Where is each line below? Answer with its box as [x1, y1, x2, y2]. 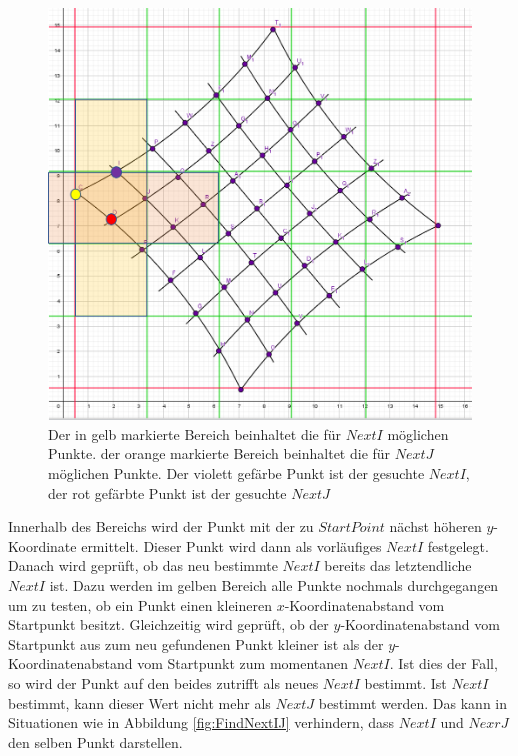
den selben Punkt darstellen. [8, 731, 183, 752]
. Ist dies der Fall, [389, 653, 498, 674]
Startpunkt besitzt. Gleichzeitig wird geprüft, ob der [8, 614, 329, 635]
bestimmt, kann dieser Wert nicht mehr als [8, 692, 271, 713]
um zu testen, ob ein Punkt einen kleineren [8, 594, 272, 615]
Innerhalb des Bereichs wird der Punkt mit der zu [8, 516, 314, 537]
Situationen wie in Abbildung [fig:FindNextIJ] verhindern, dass [8, 712, 395, 733]
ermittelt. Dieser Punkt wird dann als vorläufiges [81, 535, 382, 556]
